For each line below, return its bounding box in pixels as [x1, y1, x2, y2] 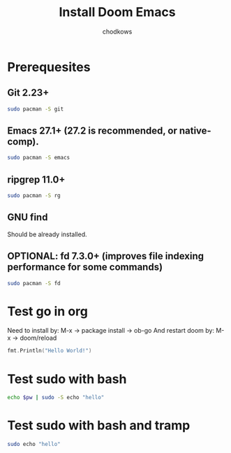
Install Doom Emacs [59, 4, 176, 20]
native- [179, 125, 211, 137]
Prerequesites [7, 59, 91, 75]
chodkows [102, 27, 133, 36]
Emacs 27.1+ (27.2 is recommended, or [7, 125, 178, 137]
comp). [7, 136, 40, 148]
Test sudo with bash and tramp [7, 417, 191, 433]
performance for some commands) [7, 261, 163, 273]
